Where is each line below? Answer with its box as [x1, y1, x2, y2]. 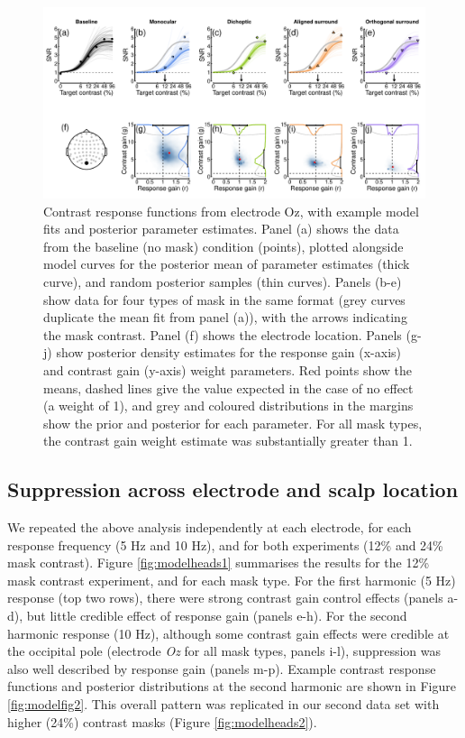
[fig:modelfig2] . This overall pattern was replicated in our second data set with [7, 695, 440, 714]
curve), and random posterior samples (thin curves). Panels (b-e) [43, 272, 402, 291]
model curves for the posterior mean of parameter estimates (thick [43, 254, 410, 273]
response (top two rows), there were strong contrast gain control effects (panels [7, 588, 443, 607]
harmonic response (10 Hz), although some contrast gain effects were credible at [7, 623, 450, 642]
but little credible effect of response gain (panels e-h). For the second [26, 606, 407, 625]
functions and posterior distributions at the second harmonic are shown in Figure [7, 677, 456, 696]
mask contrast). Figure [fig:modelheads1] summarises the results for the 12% [7, 553, 430, 572]
